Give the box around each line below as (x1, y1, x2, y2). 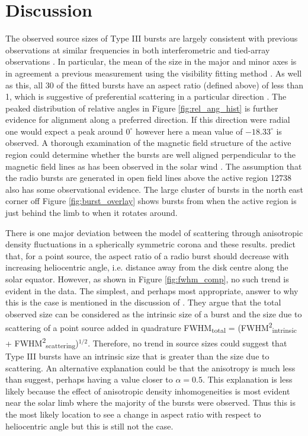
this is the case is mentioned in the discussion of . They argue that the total (5, 296, 281, 308)
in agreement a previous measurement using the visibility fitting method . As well (5, 66, 302, 79)
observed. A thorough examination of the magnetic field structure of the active (5, 136, 291, 149)
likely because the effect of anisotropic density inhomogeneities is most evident (5, 384, 290, 397)
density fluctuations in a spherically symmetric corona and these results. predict (5, 238, 296, 250)
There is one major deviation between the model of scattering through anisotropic (5, 226, 303, 238)
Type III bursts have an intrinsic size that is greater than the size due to (5, 349, 269, 362)
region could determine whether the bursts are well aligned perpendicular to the (5, 148, 296, 161)
